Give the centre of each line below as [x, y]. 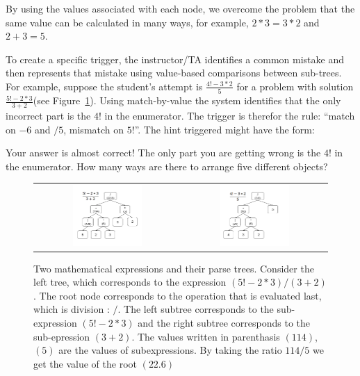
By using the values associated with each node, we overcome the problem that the [180, 8]
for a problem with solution [295, 86]
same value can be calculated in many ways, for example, [127, 22]
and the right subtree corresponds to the [224, 322]
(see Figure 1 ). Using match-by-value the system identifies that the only [187, 100]
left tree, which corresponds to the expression [130, 282]
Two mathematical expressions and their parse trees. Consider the [174, 268]
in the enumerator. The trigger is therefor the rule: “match [230, 116]
